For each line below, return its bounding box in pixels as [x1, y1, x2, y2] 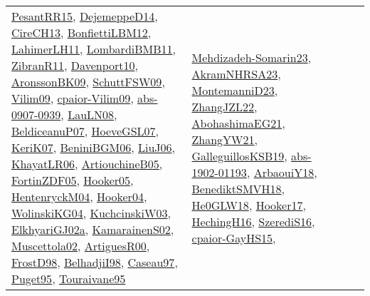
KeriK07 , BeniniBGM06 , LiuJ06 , [11, 139, 176, 155]
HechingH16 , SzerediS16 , [191, 213, 315, 230]
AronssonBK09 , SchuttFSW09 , [11, 73, 165, 90]
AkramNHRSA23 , [191, 65, 281, 82]
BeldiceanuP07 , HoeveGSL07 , [11, 123, 159, 139]
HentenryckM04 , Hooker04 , [11, 188, 147, 205]
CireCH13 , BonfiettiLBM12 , [11, 24, 152, 41]
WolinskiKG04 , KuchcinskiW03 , [11, 205, 171, 221]
